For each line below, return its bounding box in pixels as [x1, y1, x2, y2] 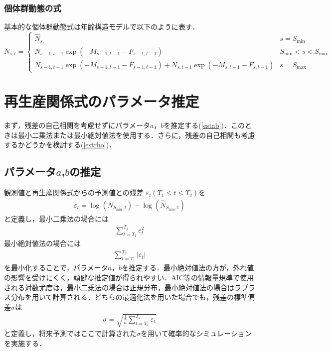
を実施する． [4, 338, 46, 348]
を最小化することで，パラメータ [4, 262, 108, 273]
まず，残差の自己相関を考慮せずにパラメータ [4, 120, 150, 130]
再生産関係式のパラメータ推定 [4, 91, 199, 112]
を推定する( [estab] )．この [164, 120, 245, 130]
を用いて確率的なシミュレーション [141, 328, 252, 339]
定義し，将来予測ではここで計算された [10, 328, 137, 339]
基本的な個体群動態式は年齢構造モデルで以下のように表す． [4, 21, 199, 32]
